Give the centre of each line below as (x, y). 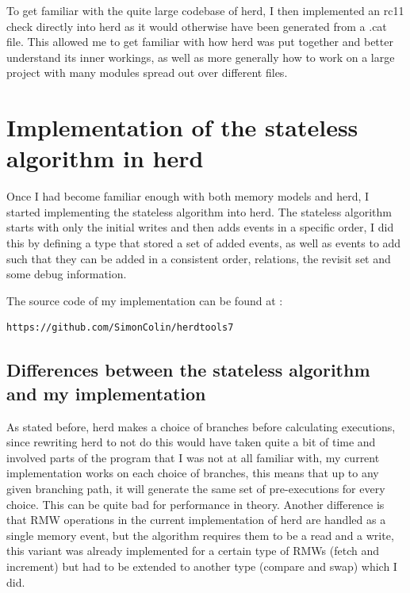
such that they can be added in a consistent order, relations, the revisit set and (199, 258)
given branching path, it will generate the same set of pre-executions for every (196, 488)
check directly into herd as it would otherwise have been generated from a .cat (197, 26)
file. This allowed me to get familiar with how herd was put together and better (200, 42)
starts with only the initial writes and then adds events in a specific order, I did (200, 227)
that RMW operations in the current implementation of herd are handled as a (196, 520)
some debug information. (67, 274)
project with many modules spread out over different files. (147, 73)
